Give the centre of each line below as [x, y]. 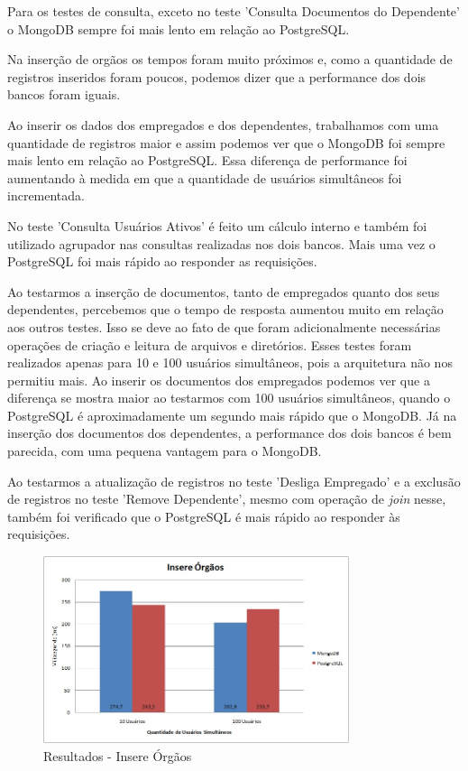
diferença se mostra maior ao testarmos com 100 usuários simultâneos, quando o [229, 398]
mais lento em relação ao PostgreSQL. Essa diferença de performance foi [207, 160]
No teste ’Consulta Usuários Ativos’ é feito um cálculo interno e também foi [217, 225]
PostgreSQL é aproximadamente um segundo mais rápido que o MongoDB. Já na [232, 415]
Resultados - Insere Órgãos [118, 755]
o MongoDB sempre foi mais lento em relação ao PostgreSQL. [179, 28]
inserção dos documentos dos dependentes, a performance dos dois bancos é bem [229, 433]
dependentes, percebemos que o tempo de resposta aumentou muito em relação [225, 309]
